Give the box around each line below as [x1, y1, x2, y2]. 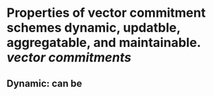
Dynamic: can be [6, 77, 83, 89]
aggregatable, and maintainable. [6, 35, 201, 50]
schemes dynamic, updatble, [6, 20, 181, 36]
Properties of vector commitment [6, 5, 206, 21]
